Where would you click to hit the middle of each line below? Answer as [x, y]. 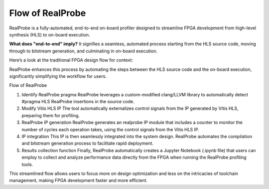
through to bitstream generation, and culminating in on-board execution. [83, 51]
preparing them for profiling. [51, 115]
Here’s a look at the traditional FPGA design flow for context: [71, 60]
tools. [27, 164]
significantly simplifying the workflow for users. [58, 76]
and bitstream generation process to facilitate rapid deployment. [88, 143]
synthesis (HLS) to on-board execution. [50, 34]
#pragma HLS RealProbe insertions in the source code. [78, 102]
